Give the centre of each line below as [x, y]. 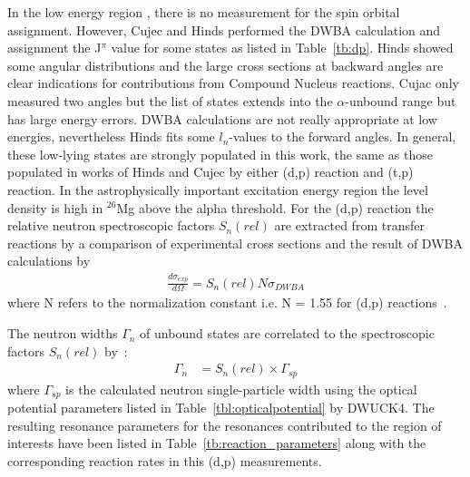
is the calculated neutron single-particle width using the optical [241, 389]
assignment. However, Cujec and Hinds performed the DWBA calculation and [224, 29]
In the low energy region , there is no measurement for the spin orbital [204, 12]
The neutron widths [63, 333]
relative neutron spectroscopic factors [111, 225]
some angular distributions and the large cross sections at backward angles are [225, 65]
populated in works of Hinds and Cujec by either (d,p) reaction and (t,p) [211, 172]
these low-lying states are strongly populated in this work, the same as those [220, 154]
